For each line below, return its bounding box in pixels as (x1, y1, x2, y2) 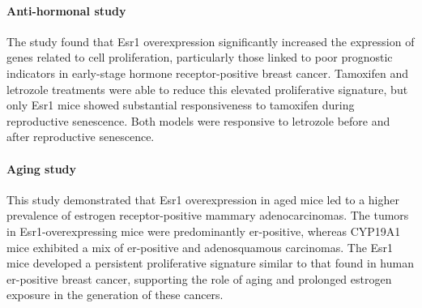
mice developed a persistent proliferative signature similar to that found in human (6, 255, 414, 272)
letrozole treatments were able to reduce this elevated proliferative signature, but (6, 80, 408, 97)
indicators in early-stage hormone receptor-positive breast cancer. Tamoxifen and (6, 64, 409, 81)
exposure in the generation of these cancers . (6, 286, 224, 303)
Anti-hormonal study (6, 2, 126, 19)
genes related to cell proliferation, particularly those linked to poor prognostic (6, 49, 393, 66)
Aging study (6, 160, 77, 177)
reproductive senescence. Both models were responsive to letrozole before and (6, 112, 390, 129)
